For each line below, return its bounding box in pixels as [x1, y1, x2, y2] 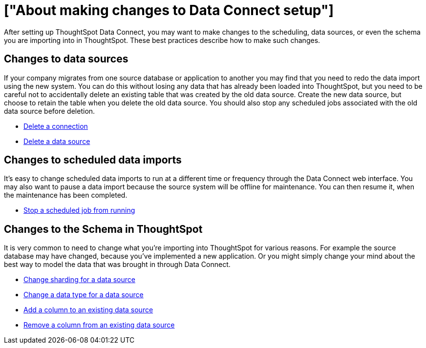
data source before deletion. [4, 106, 95, 115]
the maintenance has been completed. [4, 191, 128, 200]
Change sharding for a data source [23, 275, 135, 284]
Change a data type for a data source [23, 290, 144, 299]
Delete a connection [23, 122, 88, 130]
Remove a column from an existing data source [23, 321, 175, 329]
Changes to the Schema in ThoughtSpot [4, 223, 203, 235]
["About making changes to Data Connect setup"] [4, 2, 334, 19]
